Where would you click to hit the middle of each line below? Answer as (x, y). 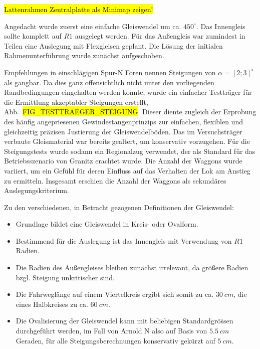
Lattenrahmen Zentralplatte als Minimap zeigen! (79, 9)
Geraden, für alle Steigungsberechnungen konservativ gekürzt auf (115, 340)
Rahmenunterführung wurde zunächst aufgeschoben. (84, 55)
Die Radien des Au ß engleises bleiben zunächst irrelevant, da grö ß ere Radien (132, 268)
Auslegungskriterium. (37, 190)
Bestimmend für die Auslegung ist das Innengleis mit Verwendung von (124, 240)
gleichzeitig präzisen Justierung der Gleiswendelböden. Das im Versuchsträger (123, 131)
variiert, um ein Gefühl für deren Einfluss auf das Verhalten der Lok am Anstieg (127, 170)
